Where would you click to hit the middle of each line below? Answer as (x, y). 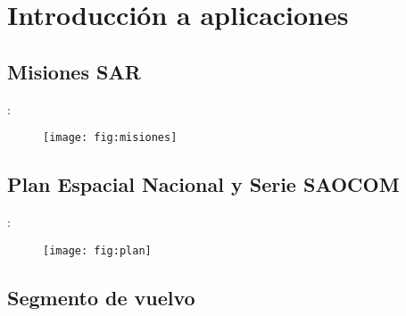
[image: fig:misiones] (110, 138)
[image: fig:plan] (97, 250)
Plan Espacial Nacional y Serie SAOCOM (203, 184)
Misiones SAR (74, 71)
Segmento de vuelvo (101, 297)
